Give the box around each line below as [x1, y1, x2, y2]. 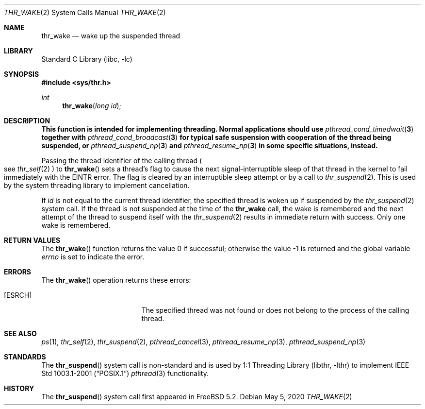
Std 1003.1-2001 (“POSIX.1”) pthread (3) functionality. [41, 369, 209, 377]
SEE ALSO [4, 329, 37, 338]
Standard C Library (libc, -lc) [41, 55, 132, 63]
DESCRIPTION [4, 117, 50, 125]
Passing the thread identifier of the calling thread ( [41, 156, 202, 165]
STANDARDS [4, 353, 46, 361]
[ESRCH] [4, 291, 32, 299]
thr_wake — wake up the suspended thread [41, 32, 180, 40]
